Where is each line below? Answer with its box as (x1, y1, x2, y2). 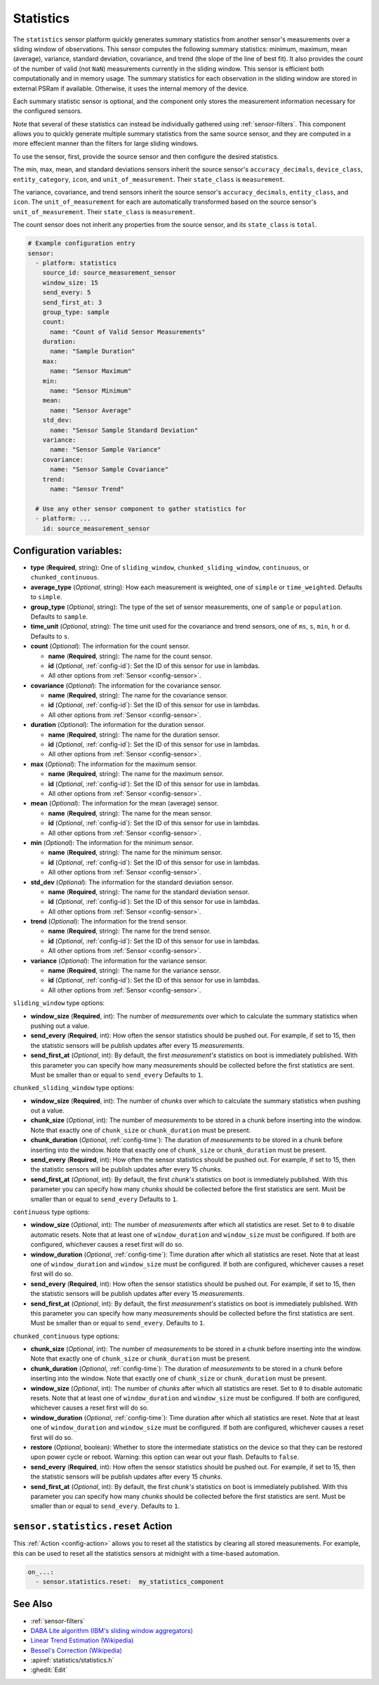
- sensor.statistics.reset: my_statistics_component (35, 1578, 225, 1585)
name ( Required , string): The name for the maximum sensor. (48, 770, 225, 778)
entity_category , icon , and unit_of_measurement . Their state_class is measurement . (13, 175, 286, 183)
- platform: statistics (35, 258, 117, 267)
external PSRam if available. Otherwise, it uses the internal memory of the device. (13, 84, 249, 93)
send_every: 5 (42, 289, 91, 296)
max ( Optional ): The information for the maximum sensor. (30, 759, 197, 768)
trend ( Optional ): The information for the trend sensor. (30, 917, 187, 926)
